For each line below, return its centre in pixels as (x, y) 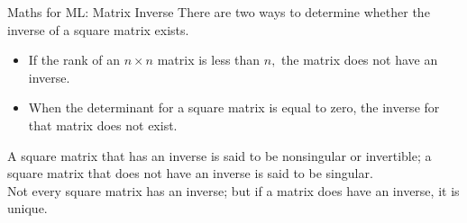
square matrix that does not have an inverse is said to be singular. (190, 173)
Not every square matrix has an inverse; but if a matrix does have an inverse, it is (233, 190)
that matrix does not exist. (103, 125)
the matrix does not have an (360, 60)
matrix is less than (209, 60)
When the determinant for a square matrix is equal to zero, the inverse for (234, 107)
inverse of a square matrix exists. (98, 29)
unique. (27, 208)
